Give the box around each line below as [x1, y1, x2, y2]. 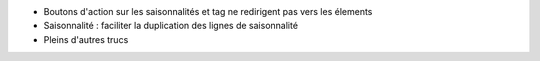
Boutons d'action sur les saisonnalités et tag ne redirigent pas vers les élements [43, 6, 373, 17]
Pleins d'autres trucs [43, 33, 129, 45]
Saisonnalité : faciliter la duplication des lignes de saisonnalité [43, 20, 299, 32]
